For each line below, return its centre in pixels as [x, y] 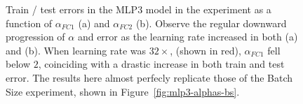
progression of [35, 37]
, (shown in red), [206, 50]
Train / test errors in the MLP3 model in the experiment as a [139, 9]
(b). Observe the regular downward [211, 23]
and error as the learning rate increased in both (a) [188, 37]
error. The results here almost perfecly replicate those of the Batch [149, 77]
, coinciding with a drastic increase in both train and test [161, 64]
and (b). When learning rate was [76, 50]
